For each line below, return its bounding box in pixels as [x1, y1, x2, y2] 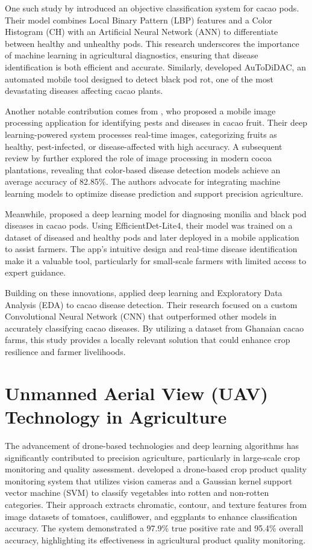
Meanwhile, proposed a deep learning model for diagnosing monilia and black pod [5, 207, 307, 220]
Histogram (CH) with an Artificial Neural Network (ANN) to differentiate [5, 25, 278, 38]
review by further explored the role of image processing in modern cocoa [5, 152, 272, 164]
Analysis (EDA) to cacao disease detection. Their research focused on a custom [5, 298, 298, 311]
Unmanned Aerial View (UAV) [5, 380, 268, 405]
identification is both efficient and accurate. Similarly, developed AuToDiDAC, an [5, 60, 306, 73]
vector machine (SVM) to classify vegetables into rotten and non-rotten [5, 486, 269, 499]
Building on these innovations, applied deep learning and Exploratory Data [5, 286, 282, 299]
